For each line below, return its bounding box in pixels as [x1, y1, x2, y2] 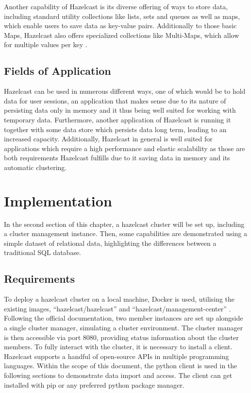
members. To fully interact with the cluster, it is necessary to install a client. [4, 342, 233, 352]
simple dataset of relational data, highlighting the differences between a [4, 238, 217, 248]
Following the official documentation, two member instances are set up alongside [4, 313, 243, 323]
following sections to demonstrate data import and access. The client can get [4, 370, 233, 380]
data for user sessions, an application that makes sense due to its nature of [4, 95, 226, 105]
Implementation [4, 190, 112, 210]
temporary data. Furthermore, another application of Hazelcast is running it [4, 114, 231, 124]
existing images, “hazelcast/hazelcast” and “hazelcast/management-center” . [4, 303, 231, 313]
